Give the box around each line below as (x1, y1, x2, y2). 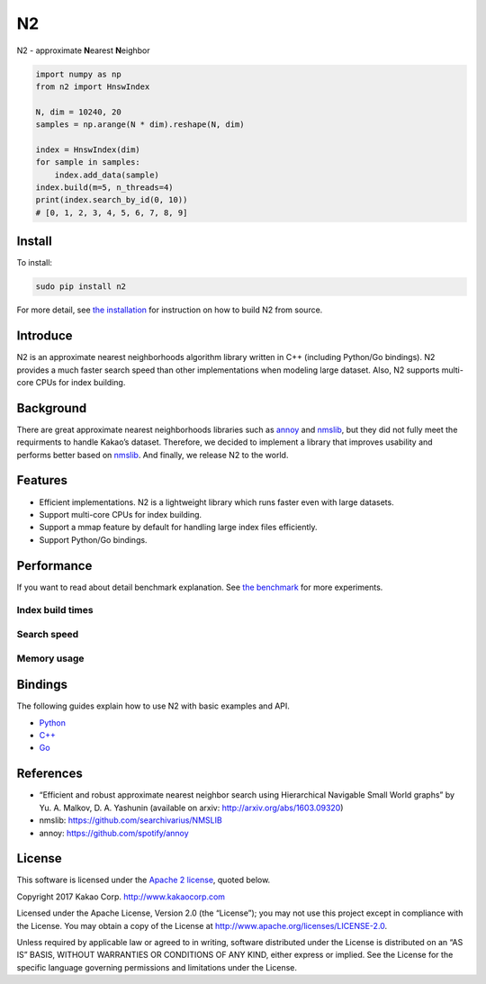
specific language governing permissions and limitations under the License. (16, 961, 297, 972)
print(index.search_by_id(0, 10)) (35, 194, 188, 205)
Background (16, 401, 87, 416)
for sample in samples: (35, 158, 141, 167)
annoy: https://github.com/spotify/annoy (39, 827, 189, 838)
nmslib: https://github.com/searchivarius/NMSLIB (39, 815, 222, 826)
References (16, 766, 83, 781)
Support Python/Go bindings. (39, 534, 148, 545)
